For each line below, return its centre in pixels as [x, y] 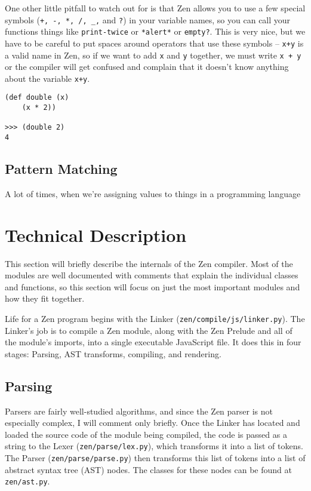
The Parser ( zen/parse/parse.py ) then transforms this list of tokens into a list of [155, 458]
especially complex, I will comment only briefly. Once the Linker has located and [153, 423]
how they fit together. [45, 298]
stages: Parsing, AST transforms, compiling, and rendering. [113, 353]
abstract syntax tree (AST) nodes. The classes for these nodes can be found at [148, 469]
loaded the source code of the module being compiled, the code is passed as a [146, 434]
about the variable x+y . [47, 78]
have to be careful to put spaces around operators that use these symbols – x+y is [154, 43]
